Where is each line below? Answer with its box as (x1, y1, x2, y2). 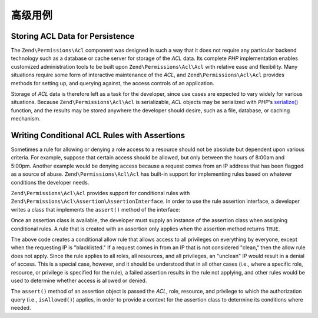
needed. (11, 304, 31, 312)
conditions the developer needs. (11, 179, 90, 186)
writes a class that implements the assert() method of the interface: (11, 206, 181, 213)
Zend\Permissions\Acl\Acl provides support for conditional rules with (11, 190, 190, 197)
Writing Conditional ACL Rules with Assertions (11, 130, 185, 140)
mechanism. (11, 115, 41, 122)
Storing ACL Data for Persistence (11, 31, 135, 41)
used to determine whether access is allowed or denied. (11, 277, 147, 284)
